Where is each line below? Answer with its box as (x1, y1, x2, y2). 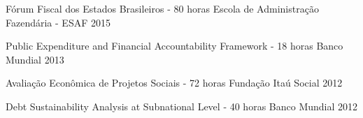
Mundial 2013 (6, 52, 64, 66)
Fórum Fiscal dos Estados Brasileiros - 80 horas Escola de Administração (6, 1, 319, 15)
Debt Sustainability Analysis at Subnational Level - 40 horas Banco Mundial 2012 (6, 98, 358, 113)
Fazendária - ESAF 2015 (6, 15, 111, 29)
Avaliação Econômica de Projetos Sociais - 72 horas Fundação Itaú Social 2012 (6, 75, 343, 90)
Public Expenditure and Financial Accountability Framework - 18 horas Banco (6, 38, 343, 53)
